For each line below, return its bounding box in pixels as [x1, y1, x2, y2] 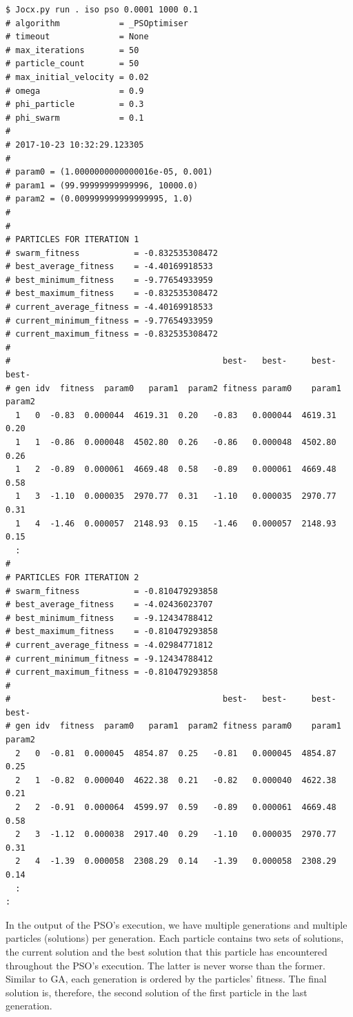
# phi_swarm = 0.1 [6, 112, 144, 123]
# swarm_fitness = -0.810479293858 [6, 586, 218, 596]
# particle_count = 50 [6, 59, 139, 69]
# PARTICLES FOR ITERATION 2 [6, 572, 139, 582]
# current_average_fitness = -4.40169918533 [6, 302, 213, 313]
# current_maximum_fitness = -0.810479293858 [6, 667, 218, 678]
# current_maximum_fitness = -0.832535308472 [6, 329, 218, 339]
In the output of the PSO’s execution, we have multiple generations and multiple [6, 917, 347, 931]
